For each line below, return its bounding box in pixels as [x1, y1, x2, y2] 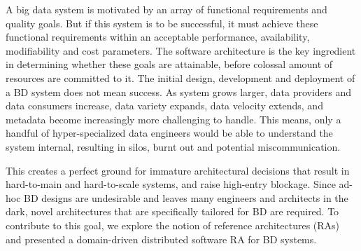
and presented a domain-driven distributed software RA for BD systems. [6, 231, 317, 246]
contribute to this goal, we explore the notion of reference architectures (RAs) [6, 217, 340, 232]
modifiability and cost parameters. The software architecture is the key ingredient [6, 43, 356, 57]
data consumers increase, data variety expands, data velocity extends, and [6, 98, 323, 113]
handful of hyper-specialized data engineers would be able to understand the [6, 125, 333, 140]
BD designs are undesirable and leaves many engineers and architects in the [24, 190, 348, 205]
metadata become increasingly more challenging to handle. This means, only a [6, 111, 341, 126]
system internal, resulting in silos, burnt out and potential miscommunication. [6, 139, 341, 154]
